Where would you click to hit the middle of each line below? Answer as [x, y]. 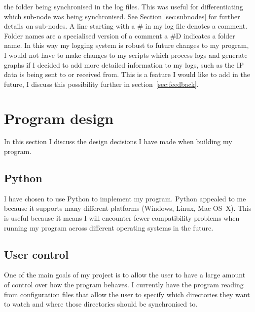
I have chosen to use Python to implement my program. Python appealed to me [125, 198]
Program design [59, 118]
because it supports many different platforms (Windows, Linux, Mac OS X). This [128, 208]
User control [36, 254]
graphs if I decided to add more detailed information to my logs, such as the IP [124, 64]
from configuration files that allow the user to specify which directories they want [127, 294]
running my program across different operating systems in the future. [109, 227]
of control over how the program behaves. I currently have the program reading [124, 285]
